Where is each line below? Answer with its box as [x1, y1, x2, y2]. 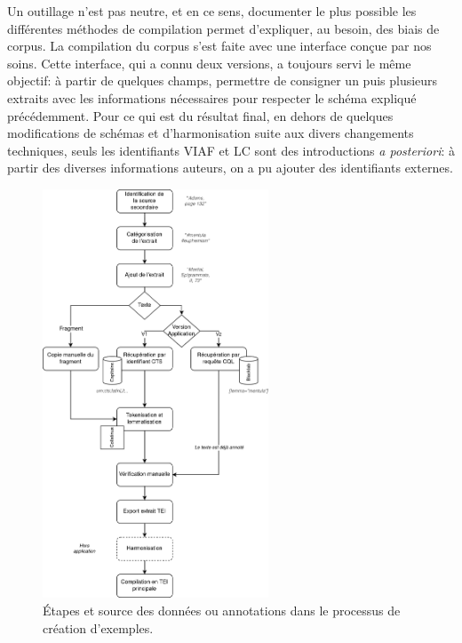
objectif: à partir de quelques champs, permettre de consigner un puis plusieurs [7, 71, 438, 90]
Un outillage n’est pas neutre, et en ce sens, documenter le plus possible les [7, 2, 417, 20]
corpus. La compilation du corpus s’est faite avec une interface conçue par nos [7, 36, 432, 55]
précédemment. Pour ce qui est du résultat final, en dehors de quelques [7, 106, 394, 125]
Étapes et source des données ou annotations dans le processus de [43, 600, 401, 619]
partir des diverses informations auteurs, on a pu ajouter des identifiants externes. [7, 158, 453, 177]
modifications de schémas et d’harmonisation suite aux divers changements [7, 124, 414, 142]
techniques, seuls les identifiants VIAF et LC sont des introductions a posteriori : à [7, 141, 455, 159]
